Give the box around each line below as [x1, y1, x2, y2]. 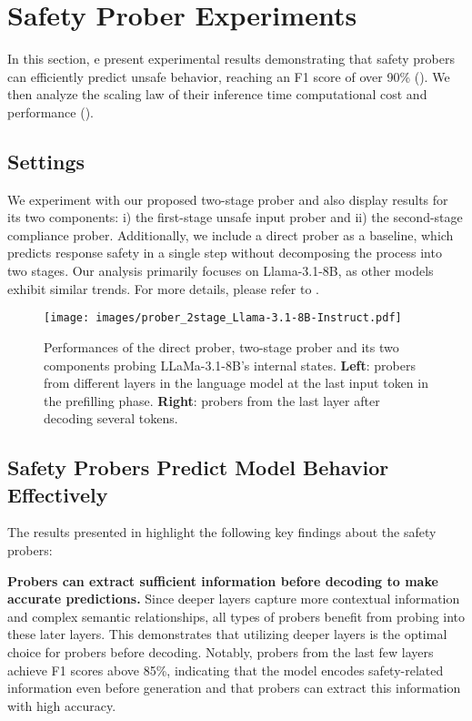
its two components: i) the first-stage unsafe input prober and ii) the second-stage [7, 208, 463, 227]
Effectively [7, 480, 108, 508]
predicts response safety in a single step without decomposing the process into [7, 243, 442, 262]
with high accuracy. [7, 696, 116, 715]
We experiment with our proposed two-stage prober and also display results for [7, 189, 448, 208]
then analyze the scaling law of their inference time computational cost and [7, 85, 427, 104]
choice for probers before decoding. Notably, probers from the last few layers [7, 643, 434, 662]
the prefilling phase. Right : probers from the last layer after [44, 391, 380, 410]
